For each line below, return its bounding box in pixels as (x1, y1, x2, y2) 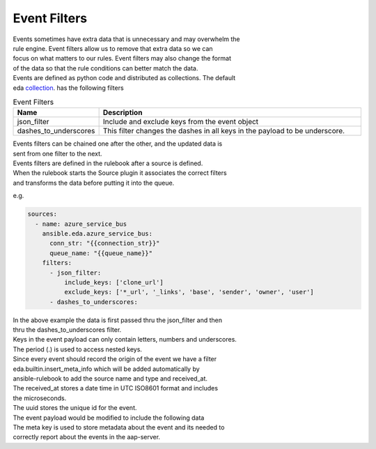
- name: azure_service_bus (35, 220, 127, 228)
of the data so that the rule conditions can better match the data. (13, 63, 198, 73)
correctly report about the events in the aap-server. (13, 433, 160, 441)
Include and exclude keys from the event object (102, 117, 259, 127)
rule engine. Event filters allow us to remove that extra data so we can (13, 44, 213, 52)
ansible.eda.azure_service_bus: (42, 229, 153, 237)
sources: (27, 210, 58, 218)
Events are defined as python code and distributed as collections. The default (13, 74, 236, 82)
